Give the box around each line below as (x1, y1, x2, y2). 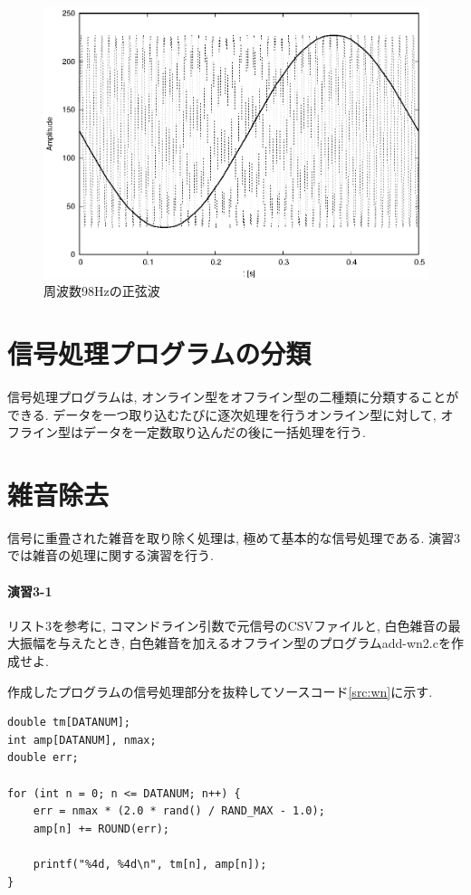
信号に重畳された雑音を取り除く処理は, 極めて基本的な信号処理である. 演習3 (7, 528, 460, 547)
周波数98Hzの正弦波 (43, 281, 160, 300)
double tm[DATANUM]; (7, 716, 131, 729)
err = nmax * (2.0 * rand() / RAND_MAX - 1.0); (33, 805, 325, 818)
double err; (7, 751, 79, 765)
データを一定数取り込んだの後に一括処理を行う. (82, 423, 366, 442)
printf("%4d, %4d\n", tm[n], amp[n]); (33, 857, 267, 871)
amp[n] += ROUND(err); (33, 822, 169, 835)
